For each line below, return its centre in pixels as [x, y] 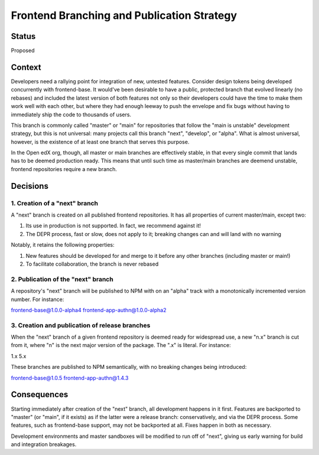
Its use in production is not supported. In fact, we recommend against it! [113, 226]
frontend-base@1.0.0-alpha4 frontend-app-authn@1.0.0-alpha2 [89, 310]
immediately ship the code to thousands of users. [71, 114]
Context [26, 67]
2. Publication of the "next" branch [62, 279]
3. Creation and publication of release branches [81, 325]
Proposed [23, 51]
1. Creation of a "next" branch [55, 203]
